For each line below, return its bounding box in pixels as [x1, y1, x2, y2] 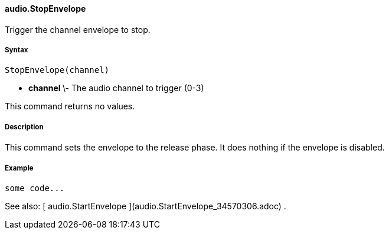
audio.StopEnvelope [5, 4, 86, 14]
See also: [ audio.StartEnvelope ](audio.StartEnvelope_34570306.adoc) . [5, 200, 286, 211]
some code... [5, 183, 65, 193]
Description [5, 122, 44, 131]
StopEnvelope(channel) [5, 65, 110, 75]
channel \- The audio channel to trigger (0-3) [28, 83, 204, 93]
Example [5, 163, 34, 172]
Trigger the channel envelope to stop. [5, 24, 151, 35]
